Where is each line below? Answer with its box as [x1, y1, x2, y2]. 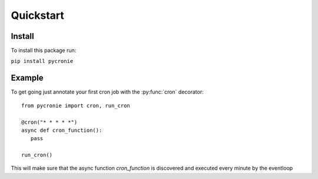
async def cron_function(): [21, 127, 102, 134]
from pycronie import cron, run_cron [21, 102, 131, 109]
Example [11, 73, 44, 83]
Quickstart [11, 9, 65, 22]
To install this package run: [11, 47, 77, 54]
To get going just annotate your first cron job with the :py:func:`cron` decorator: [11, 88, 204, 95]
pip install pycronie [11, 58, 74, 65]
